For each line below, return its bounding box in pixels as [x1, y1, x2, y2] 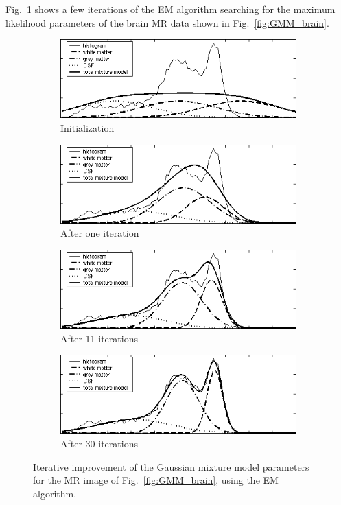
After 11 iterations [60, 331, 138, 345]
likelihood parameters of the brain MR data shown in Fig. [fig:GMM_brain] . [5, 15, 329, 30]
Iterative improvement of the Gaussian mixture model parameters [33, 459, 309, 473]
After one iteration [60, 226, 139, 240]
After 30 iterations [60, 436, 138, 450]
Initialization [60, 120, 115, 134]
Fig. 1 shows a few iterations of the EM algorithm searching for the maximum [5, 2, 336, 16]
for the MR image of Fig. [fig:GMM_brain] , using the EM [33, 473, 279, 487]
